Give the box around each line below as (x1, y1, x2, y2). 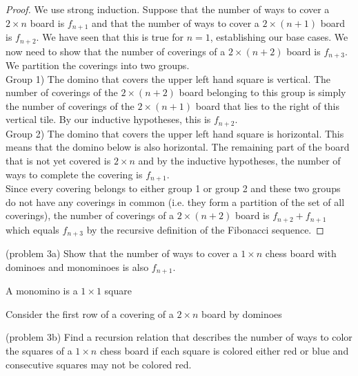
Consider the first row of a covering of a (6, 306, 174, 321)
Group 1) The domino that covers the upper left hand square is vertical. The (6, 71, 331, 86)
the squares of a (6, 343, 72, 357)
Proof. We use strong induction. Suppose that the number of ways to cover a (6, 2, 330, 16)
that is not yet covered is (6, 153, 111, 167)
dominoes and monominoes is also (6, 259, 149, 274)
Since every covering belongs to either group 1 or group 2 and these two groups (6, 181, 341, 196)
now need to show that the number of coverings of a (6, 44, 226, 58)
